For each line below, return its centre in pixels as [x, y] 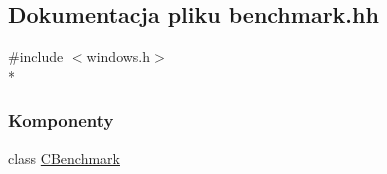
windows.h [118, 56]
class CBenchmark [64, 157]
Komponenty [61, 120]
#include [36, 56]
